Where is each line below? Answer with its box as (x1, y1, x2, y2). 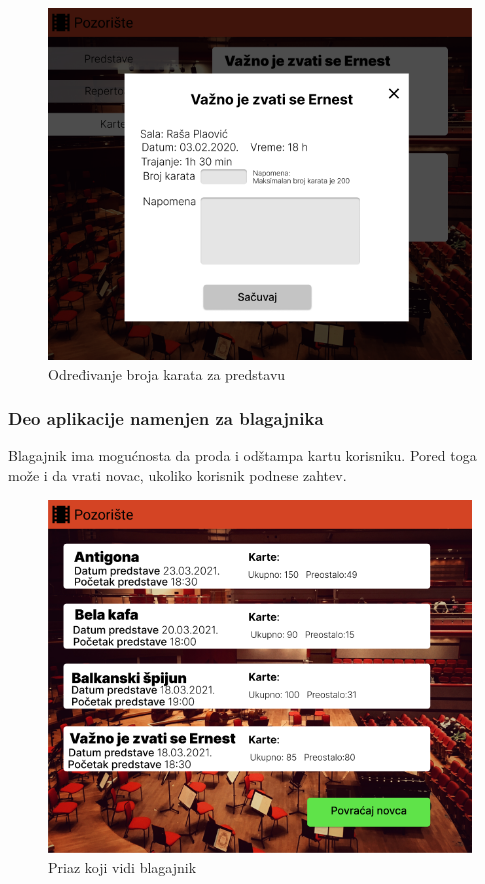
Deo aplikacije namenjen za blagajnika (8, 406, 324, 431)
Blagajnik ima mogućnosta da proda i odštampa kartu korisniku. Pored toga (8, 445, 477, 466)
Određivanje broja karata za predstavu (48, 363, 286, 384)
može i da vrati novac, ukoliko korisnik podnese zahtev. (8, 465, 347, 486)
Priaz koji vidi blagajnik (48, 856, 197, 877)
